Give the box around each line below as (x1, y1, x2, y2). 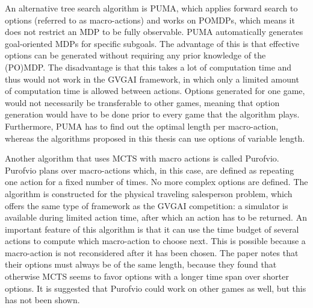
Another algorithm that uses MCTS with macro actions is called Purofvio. (5, 152, 279, 165)
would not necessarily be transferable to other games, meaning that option (5, 96, 280, 108)
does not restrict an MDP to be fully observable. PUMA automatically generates (5, 25, 303, 38)
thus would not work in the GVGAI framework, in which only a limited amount (5, 72, 299, 85)
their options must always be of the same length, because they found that (5, 258, 277, 271)
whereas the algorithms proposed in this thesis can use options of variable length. (5, 131, 305, 144)
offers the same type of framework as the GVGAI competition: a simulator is (5, 199, 288, 212)
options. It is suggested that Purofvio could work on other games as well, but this (5, 281, 306, 294)
